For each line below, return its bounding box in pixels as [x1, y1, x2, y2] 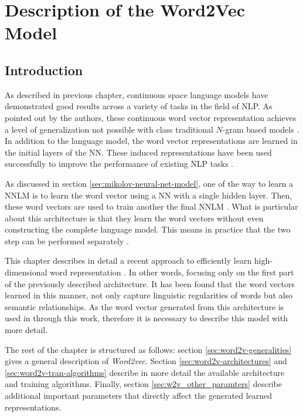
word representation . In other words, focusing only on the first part [50, 266, 294, 278]
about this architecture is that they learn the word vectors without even [5, 211, 264, 224]
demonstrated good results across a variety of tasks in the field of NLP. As [5, 100, 273, 112]
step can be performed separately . [5, 234, 129, 247]
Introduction [5, 60, 83, 79]
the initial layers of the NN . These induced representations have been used [5, 146, 272, 158]
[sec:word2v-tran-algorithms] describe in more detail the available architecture [5, 366, 285, 378]
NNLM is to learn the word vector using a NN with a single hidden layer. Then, [5, 189, 292, 201]
